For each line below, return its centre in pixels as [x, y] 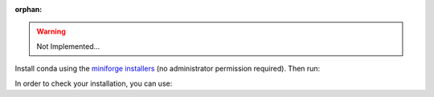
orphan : [29, 9]
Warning [51, 31]
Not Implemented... [68, 46]
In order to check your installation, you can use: [94, 83]
